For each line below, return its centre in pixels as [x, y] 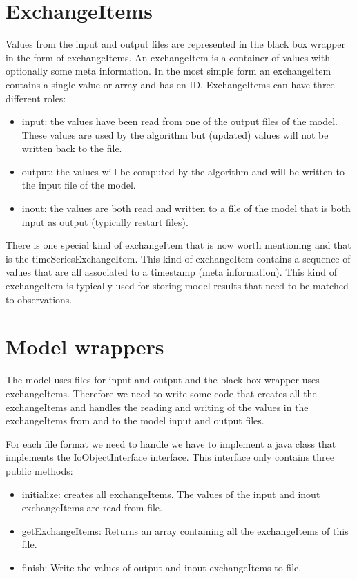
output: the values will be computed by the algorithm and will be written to [183, 171]
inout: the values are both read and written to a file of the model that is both [186, 208]
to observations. [39, 299]
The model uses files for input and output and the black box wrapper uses [163, 380]
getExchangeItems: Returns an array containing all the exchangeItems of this [185, 530]
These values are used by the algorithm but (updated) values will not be [175, 134]
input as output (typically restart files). [105, 221]
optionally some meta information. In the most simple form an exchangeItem [168, 71]
